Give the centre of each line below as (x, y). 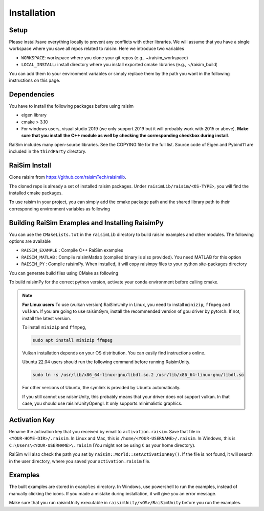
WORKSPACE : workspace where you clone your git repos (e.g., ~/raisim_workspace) (105, 58)
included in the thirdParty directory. (48, 151)
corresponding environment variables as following (59, 209)
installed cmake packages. (36, 193)
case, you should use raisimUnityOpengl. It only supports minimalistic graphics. (102, 403)
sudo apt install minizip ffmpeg (72, 340)
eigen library (34, 115)
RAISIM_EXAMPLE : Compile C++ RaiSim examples (72, 250)
